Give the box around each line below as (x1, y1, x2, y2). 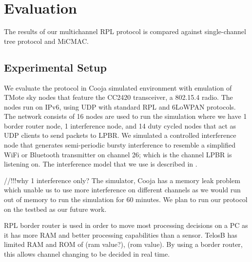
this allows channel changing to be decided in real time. (4, 249, 170, 259)
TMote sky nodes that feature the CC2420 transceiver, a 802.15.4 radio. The (4, 92, 233, 102)
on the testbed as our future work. (4, 204, 107, 214)
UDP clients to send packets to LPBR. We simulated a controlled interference (4, 130, 236, 140)
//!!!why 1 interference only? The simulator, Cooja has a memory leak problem (4, 175, 240, 185)
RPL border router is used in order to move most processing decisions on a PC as (4, 220, 248, 230)
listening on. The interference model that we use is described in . (4, 159, 197, 169)
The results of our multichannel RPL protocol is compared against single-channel (4, 26, 246, 37)
